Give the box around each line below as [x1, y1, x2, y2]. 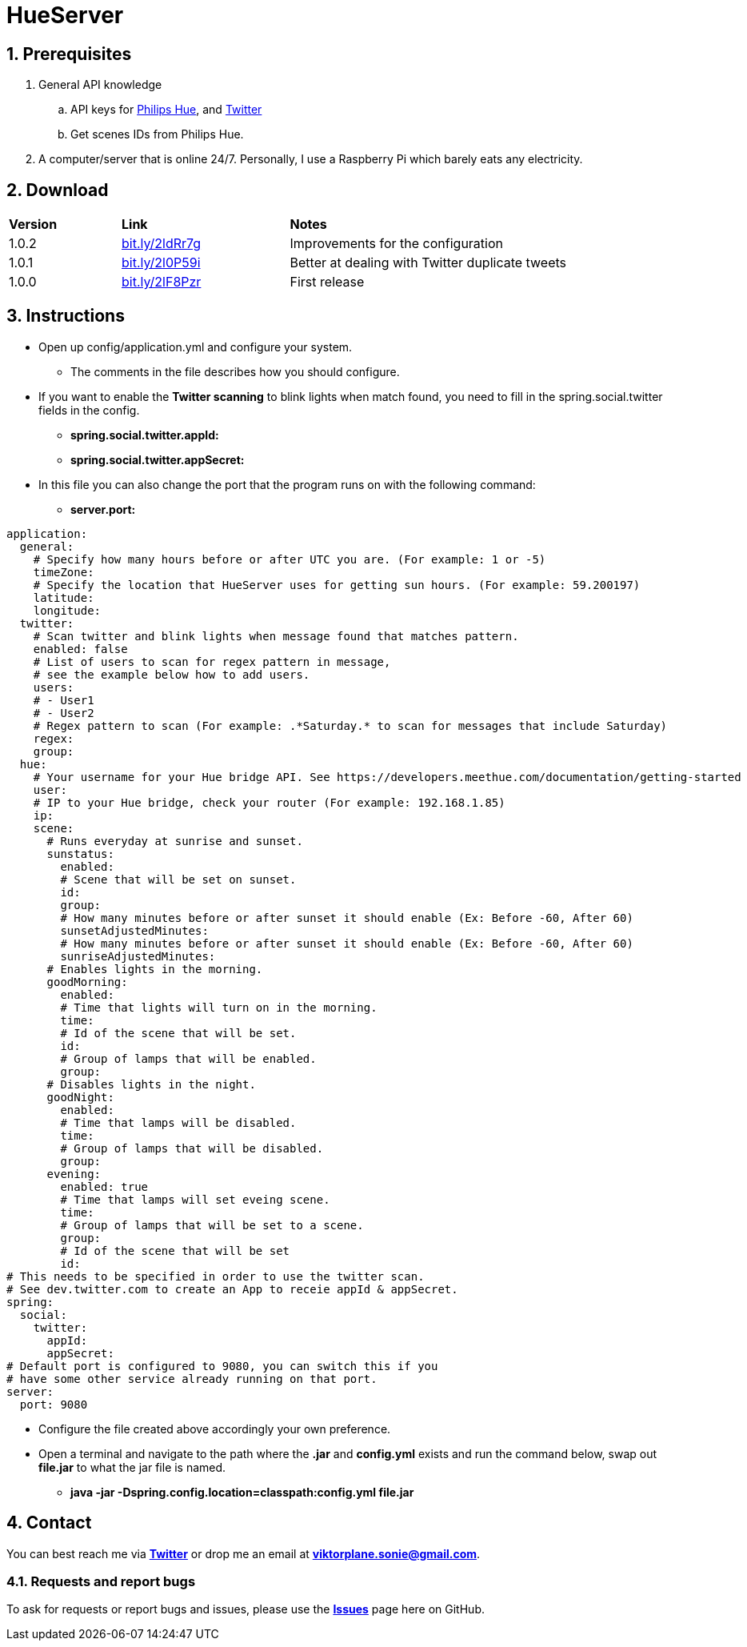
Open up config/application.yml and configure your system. [38, 339, 353, 354]
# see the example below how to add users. [33, 667, 310, 681]
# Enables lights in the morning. [46, 962, 263, 976]
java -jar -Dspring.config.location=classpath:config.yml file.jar [70, 1485, 414, 1499]
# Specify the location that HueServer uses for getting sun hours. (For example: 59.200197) [33, 578, 641, 591]
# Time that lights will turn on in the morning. [60, 1000, 377, 1014]
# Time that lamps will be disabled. [60, 1116, 297, 1129]
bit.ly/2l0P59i [122, 254, 201, 271]
